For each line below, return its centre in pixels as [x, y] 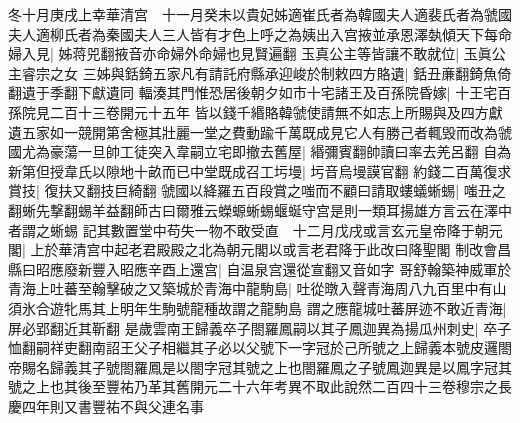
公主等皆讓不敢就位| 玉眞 [410, 53]
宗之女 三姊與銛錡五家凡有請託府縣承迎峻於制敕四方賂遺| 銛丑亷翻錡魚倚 [273, 72]
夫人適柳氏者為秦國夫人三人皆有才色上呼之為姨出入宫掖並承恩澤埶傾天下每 [253, 33]
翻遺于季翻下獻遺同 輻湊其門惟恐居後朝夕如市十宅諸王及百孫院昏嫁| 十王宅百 [260, 92]
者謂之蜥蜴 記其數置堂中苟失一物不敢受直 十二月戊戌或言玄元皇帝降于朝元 [255, 229]
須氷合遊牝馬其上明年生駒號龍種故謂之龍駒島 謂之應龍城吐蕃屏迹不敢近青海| [257, 307]
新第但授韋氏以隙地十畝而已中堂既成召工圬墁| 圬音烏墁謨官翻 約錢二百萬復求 [260, 170]
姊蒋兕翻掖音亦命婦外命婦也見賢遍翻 [177, 53]
